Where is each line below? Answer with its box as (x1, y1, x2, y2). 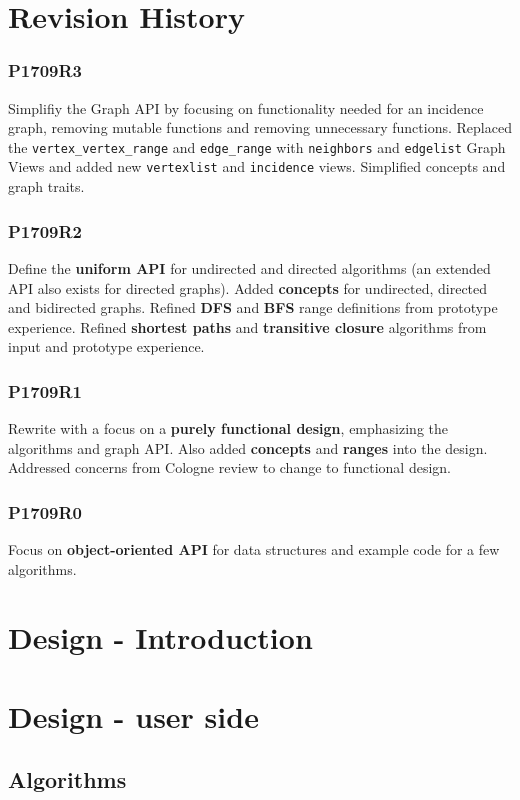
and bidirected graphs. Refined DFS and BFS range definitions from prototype (8, 297, 498, 318)
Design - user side (8, 695, 259, 736)
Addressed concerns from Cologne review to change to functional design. (8, 457, 452, 478)
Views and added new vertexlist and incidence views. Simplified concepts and (8, 156, 506, 177)
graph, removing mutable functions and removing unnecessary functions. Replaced (8, 117, 512, 138)
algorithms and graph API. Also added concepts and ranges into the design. (8, 437, 488, 458)
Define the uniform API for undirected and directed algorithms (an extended (8, 257, 491, 278)
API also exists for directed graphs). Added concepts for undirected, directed (8, 277, 488, 298)
